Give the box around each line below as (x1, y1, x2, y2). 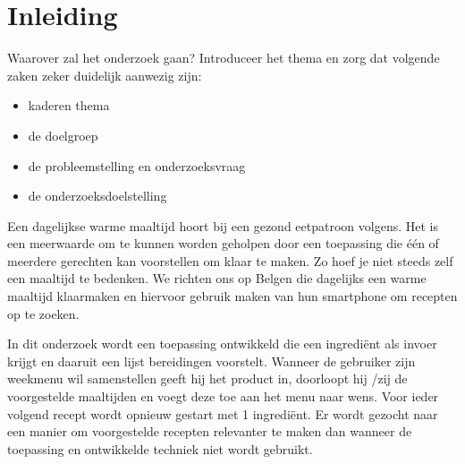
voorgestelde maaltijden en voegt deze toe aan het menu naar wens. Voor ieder (7, 387, 439, 406)
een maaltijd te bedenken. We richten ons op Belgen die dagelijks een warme (7, 269, 427, 288)
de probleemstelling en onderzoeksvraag (28, 156, 246, 175)
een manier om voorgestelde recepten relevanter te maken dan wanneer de (7, 422, 412, 441)
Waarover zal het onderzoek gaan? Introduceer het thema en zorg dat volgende (7, 48, 440, 67)
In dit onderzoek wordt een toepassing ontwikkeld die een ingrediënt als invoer (7, 334, 437, 353)
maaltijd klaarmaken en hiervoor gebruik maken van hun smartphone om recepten (7, 287, 458, 305)
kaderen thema (28, 96, 110, 115)
